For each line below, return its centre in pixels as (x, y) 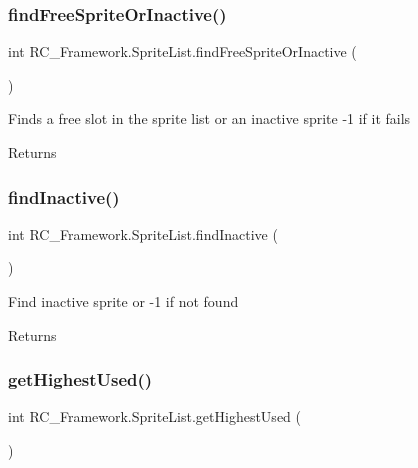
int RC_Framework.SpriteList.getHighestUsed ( (154, 416)
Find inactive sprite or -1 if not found (123, 301)
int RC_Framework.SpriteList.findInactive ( (143, 233)
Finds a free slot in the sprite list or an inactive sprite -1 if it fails (209, 118)
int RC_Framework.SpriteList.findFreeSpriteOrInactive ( (182, 51)
